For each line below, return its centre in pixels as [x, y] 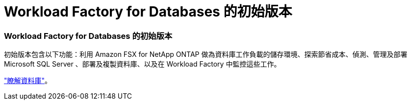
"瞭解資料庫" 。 [28, 81]
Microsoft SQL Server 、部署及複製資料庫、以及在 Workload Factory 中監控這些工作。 [142, 64]
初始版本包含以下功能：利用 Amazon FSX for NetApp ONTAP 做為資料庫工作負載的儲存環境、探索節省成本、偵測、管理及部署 [206, 54]
